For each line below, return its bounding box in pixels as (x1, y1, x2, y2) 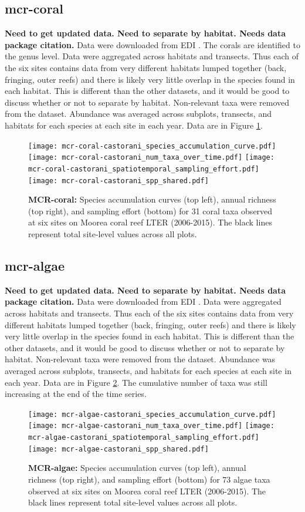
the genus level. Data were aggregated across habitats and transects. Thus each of (5, 50, 299, 62)
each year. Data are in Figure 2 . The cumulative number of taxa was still (5, 376, 267, 388)
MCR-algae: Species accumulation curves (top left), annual (28, 462, 246, 474)
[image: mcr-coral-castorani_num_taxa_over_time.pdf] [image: (28, 153, 274, 162)
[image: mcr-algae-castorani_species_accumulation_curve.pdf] (28, 410, 276, 419)
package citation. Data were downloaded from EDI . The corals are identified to (5, 38, 300, 50)
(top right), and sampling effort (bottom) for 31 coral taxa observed (28, 204, 273, 217)
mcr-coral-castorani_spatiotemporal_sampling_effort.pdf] (28, 164, 259, 173)
